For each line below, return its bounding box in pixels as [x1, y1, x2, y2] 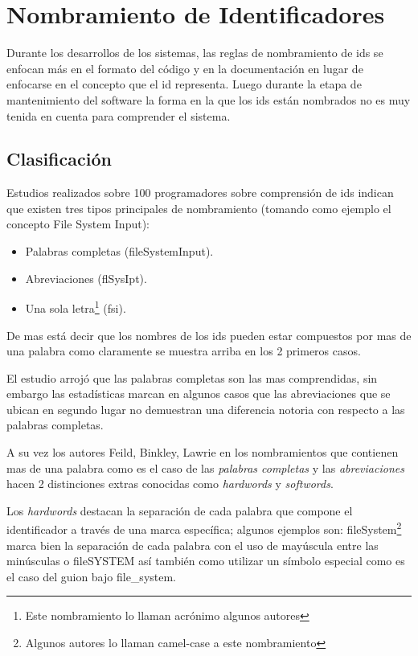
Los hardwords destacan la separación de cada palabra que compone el [6, 502, 353, 519]
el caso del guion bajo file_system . [6, 568, 177, 584]
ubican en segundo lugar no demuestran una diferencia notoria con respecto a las [6, 400, 405, 417]
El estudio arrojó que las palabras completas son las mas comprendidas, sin [6, 369, 378, 386]
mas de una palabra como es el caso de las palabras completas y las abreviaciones [6, 459, 404, 476]
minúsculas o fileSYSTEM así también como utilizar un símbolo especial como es [6, 552, 405, 569]
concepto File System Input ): [6, 215, 150, 232]
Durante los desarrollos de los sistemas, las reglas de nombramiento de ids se [6, 44, 383, 61]
